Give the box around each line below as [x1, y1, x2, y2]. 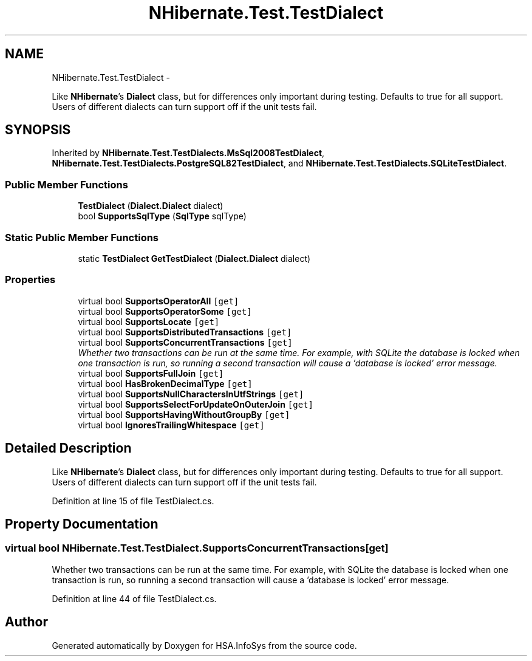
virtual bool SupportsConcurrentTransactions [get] [78, 337, 293, 348]
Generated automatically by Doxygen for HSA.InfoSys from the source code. [52, 640, 357, 651]
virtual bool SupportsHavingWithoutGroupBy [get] [78, 409, 290, 420]
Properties [5, 273, 56, 286]
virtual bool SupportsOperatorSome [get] [78, 306, 252, 317]
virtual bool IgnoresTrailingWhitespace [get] [78, 419, 265, 430]
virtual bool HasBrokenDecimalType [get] [78, 378, 253, 389]
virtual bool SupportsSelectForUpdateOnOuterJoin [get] [78, 399, 313, 409]
